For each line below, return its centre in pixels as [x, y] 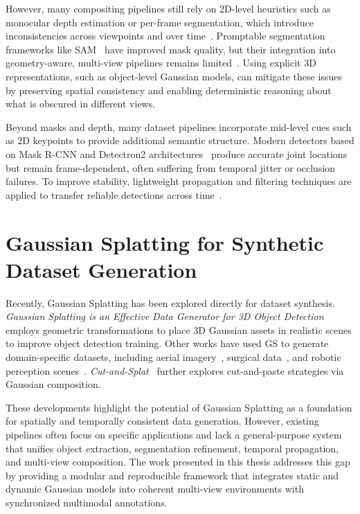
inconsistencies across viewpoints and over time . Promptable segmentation [165, 36]
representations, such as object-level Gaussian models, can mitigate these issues [174, 76]
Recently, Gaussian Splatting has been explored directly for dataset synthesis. [170, 302]
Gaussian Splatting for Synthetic [165, 242]
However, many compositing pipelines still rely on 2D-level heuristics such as [168, 8]
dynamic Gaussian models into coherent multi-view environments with [155, 489]
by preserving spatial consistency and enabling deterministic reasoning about [169, 90]
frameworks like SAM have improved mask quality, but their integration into [171, 49]
